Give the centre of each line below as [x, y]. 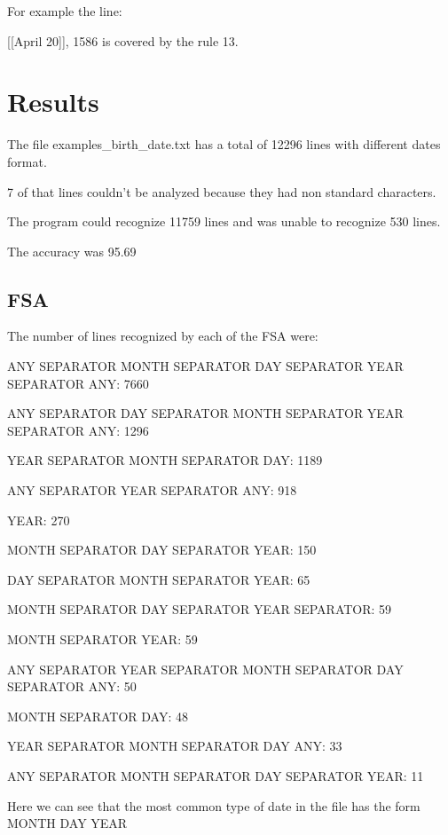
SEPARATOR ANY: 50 [72, 686]
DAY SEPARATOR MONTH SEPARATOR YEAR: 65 [159, 579]
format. [27, 161]
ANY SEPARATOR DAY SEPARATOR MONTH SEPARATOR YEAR [205, 413]
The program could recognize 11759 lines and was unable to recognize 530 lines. [224, 221]
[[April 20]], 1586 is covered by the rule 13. [123, 40]
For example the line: [65, 11]
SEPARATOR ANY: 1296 [78, 430]
